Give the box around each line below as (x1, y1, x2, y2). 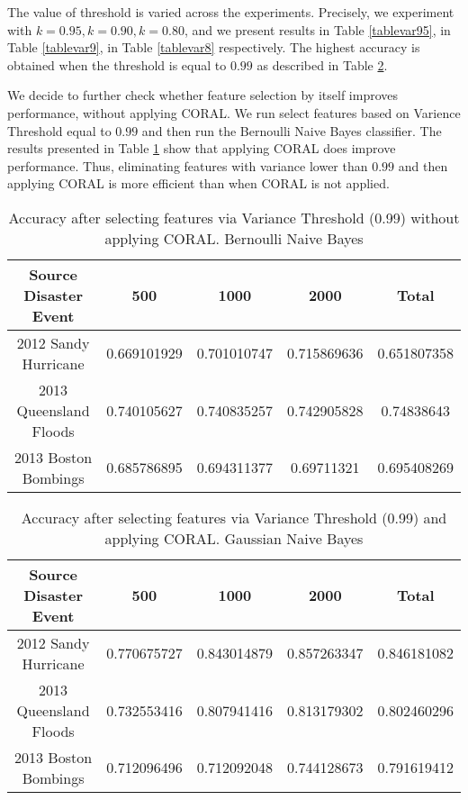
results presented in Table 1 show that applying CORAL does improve (7, 139, 396, 158)
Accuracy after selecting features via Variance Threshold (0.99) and (21, 506, 447, 528)
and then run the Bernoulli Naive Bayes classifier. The (141, 121, 442, 140)
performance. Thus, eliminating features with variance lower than (7, 156, 368, 175)
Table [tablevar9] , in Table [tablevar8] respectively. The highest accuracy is (7, 38, 420, 57)
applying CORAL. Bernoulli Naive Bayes (104, 227, 364, 249)
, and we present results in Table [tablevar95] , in (184, 20, 451, 39)
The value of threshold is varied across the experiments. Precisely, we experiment (7, 3, 454, 21)
